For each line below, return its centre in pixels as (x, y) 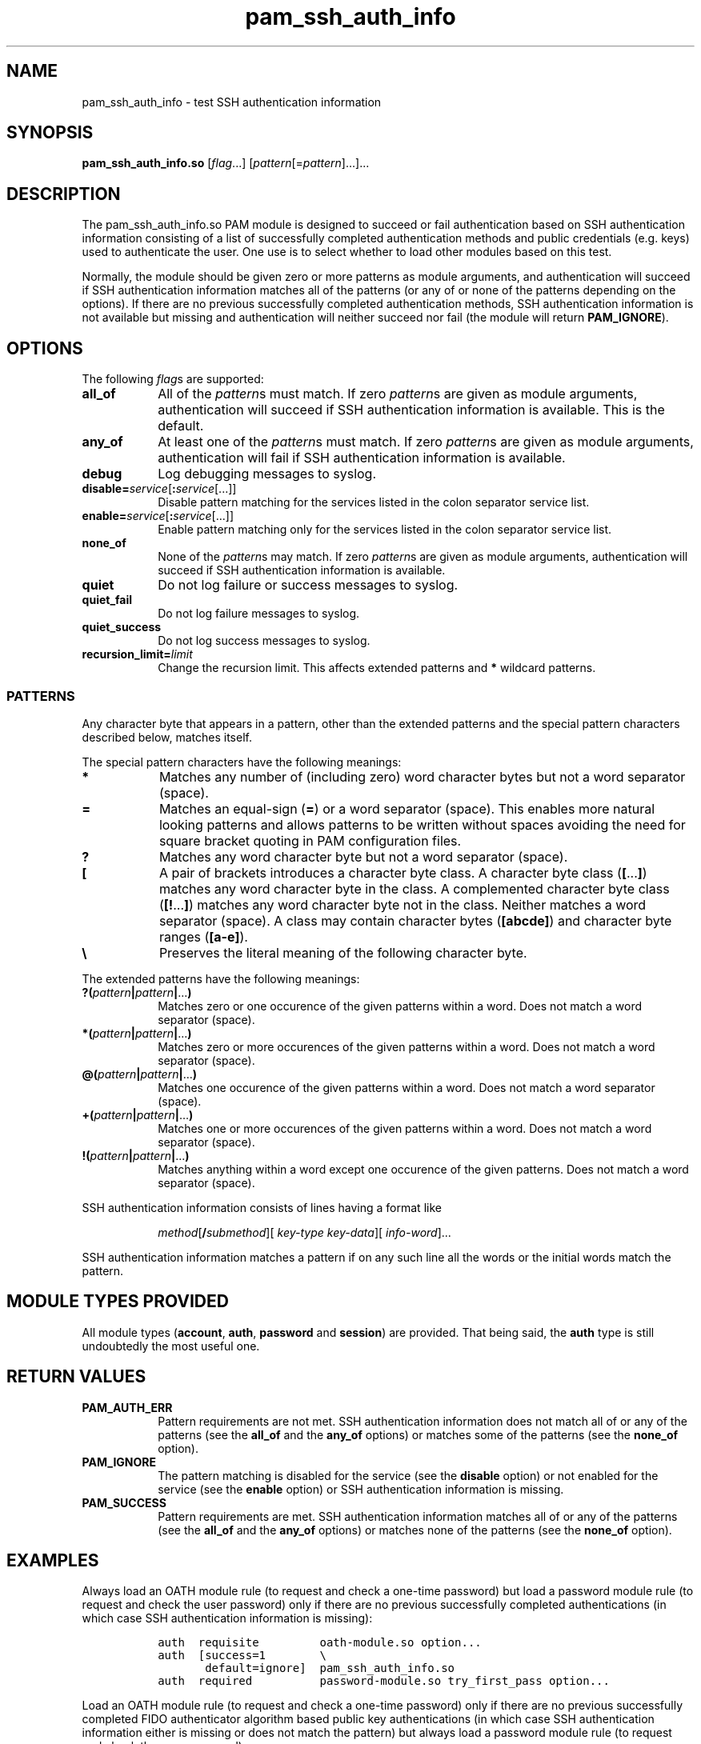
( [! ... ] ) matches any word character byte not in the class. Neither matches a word (403, 904)
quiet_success (122, 627)
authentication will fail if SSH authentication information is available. (362, 458)
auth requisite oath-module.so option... (320, 1643)
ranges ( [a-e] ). (203, 936)
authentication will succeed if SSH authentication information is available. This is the (411, 410)
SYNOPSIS (50, 133)
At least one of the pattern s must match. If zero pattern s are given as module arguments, (426, 442)
